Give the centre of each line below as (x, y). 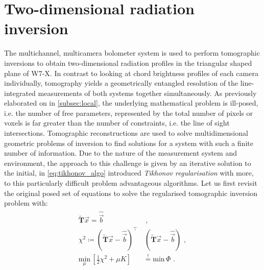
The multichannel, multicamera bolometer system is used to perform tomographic (132, 53)
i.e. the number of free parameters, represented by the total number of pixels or (129, 113)
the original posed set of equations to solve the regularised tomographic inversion (131, 193)
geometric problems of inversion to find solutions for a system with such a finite (129, 143)
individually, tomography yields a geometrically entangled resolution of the (121, 83)
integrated (20, 93)
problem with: (26, 203)
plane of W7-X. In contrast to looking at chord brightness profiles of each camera (131, 73)
